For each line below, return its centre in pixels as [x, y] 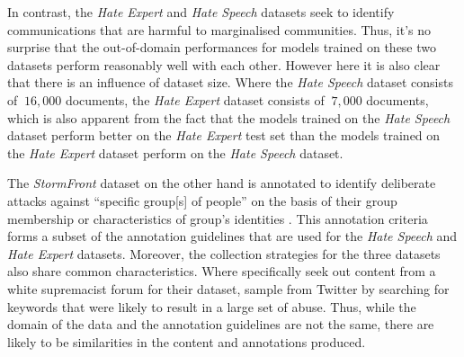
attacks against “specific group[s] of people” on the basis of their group [202, 200]
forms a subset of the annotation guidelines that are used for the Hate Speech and [232, 236]
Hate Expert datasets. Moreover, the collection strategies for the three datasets [224, 253]
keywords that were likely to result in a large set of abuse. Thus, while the [212, 306]
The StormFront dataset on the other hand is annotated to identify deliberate [222, 183]
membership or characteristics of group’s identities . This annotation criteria [218, 218]
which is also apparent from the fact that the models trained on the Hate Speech [229, 117]
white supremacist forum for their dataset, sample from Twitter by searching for [228, 288]
